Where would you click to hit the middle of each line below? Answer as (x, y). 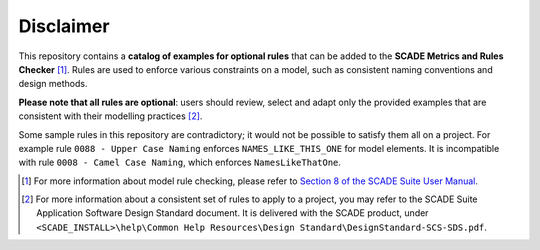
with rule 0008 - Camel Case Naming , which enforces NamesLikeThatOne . (180, 162)
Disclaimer (64, 26)
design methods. (53, 84)
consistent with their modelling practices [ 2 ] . (110, 116)
